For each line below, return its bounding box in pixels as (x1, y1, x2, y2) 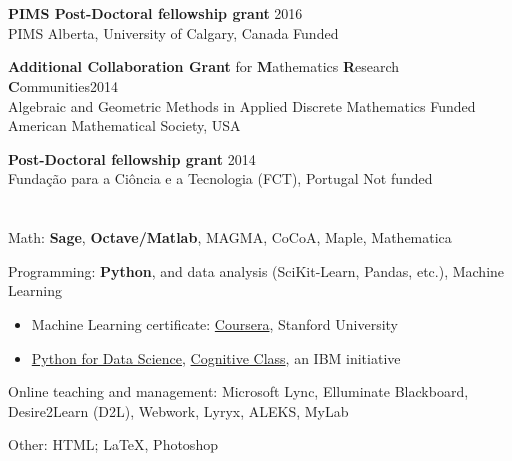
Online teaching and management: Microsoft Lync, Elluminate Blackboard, (8, 381, 469, 402)
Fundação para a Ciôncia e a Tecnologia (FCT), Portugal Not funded (8, 168, 433, 189)
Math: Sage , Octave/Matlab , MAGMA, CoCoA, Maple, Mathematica (8, 227, 452, 248)
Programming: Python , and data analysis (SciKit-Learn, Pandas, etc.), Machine (8, 260, 505, 281)
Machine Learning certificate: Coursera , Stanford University (31, 313, 398, 334)
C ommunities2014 (8, 75, 119, 96)
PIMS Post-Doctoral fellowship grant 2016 (8, 3, 303, 24)
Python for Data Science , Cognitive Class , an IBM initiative (31, 347, 401, 368)
